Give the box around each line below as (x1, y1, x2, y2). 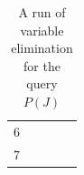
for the (23, 56, 61, 75)
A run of (18, 3, 66, 21)
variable (20, 20, 64, 39)
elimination (11, 38, 73, 57)
